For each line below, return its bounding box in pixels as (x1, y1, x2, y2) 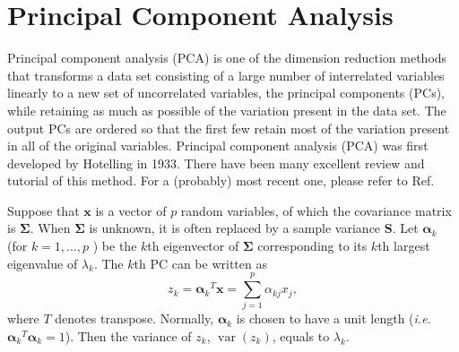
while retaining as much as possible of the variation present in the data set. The (7, 100, 446, 119)
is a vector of (95, 201, 167, 219)
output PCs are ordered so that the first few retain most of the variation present (7, 118, 450, 137)
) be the (92, 236, 137, 255)
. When (30, 219, 71, 237)
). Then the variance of (65, 326, 192, 345)
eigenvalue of (7, 253, 78, 272)
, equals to (272, 326, 330, 345)
